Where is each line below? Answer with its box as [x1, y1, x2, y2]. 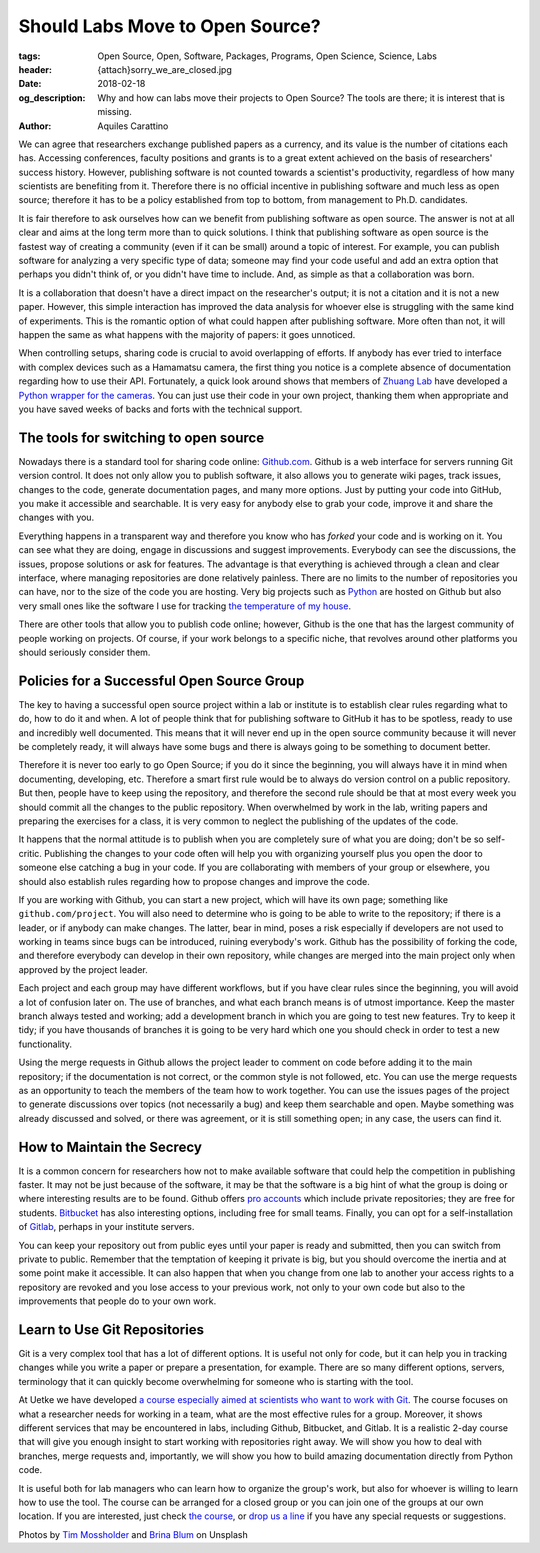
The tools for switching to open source [18, 429, 265, 446]
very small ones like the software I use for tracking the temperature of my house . [18, 600, 352, 612]
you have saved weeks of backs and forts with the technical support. [18, 403, 303, 415]
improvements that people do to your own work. [18, 1295, 217, 1307]
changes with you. [18, 511, 95, 524]
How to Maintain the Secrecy [18, 1138, 202, 1155]
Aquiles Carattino [97, 120, 169, 132]
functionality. [18, 1038, 73, 1050]
